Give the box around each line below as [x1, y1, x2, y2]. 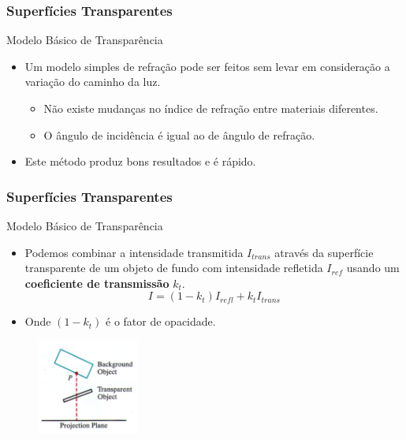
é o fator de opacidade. [106, 313, 216, 330]
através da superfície [274, 244, 374, 260]
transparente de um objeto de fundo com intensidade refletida [24, 259, 323, 276]
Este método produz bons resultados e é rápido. [24, 153, 256, 170]
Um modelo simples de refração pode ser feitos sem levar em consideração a [24, 58, 390, 74]
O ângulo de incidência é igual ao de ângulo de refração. [43, 126, 315, 143]
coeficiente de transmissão [24, 274, 169, 291]
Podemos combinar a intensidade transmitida [24, 244, 244, 260]
